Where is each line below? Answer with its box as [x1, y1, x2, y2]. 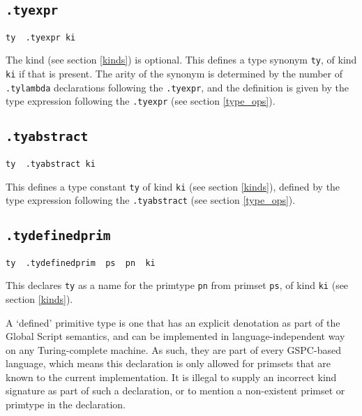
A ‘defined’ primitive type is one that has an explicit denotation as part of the [6, 315, 340, 329]
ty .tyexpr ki [6, 32, 76, 43]
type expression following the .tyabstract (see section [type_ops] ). [6, 193, 296, 207]
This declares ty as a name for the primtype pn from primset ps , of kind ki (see [6, 278, 349, 292]
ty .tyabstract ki [6, 158, 96, 169]
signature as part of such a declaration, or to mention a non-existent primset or [6, 383, 345, 398]
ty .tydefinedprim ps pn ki [6, 258, 156, 268]
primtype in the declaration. [6, 397, 126, 412]
